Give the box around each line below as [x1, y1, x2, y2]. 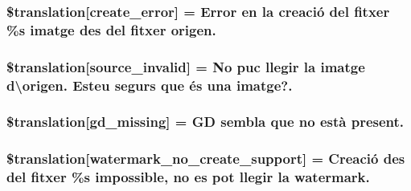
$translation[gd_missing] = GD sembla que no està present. [6, 112, 405, 132]
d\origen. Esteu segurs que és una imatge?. [6, 75, 293, 95]
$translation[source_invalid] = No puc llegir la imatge [6, 56, 365, 76]
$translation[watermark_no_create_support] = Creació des [6, 148, 405, 169]
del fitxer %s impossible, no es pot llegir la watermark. [6, 167, 370, 187]
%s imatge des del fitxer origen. [6, 19, 216, 39]
